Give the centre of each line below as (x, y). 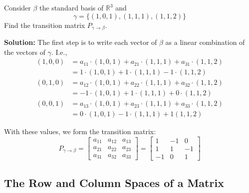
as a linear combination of (205, 42)
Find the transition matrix (45, 25)
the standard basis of (72, 7)
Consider (17, 7)
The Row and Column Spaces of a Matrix (114, 182)
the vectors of (25, 52)
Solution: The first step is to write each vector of (81, 42)
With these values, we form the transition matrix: (80, 131)
